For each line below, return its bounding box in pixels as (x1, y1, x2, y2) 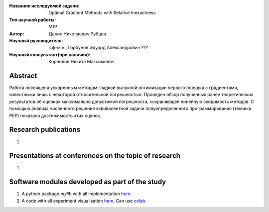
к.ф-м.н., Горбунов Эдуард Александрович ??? (48, 45, 148, 51)
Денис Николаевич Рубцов (48, 30, 107, 37)
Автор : (9, 30, 24, 37)
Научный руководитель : (9, 37, 63, 43)
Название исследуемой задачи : (9, 3, 80, 8)
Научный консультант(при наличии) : (9, 51, 91, 57)
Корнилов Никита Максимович (48, 59, 115, 65)
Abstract (9, 71, 37, 80)
